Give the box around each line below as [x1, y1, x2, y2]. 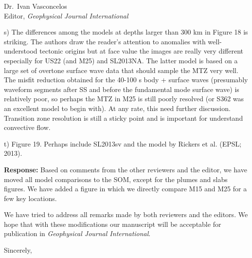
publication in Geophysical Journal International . [4, 228, 151, 239]
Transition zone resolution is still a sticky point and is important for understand [4, 112, 243, 123]
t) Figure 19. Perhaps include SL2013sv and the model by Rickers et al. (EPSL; [4, 138, 242, 148]
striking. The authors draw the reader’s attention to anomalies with [4, 36, 206, 46]
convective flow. [4, 122, 51, 132]
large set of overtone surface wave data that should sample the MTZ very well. [4, 65, 238, 75]
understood [4, 46, 37, 56]
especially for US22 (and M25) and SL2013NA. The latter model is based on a [4, 55, 238, 65]
